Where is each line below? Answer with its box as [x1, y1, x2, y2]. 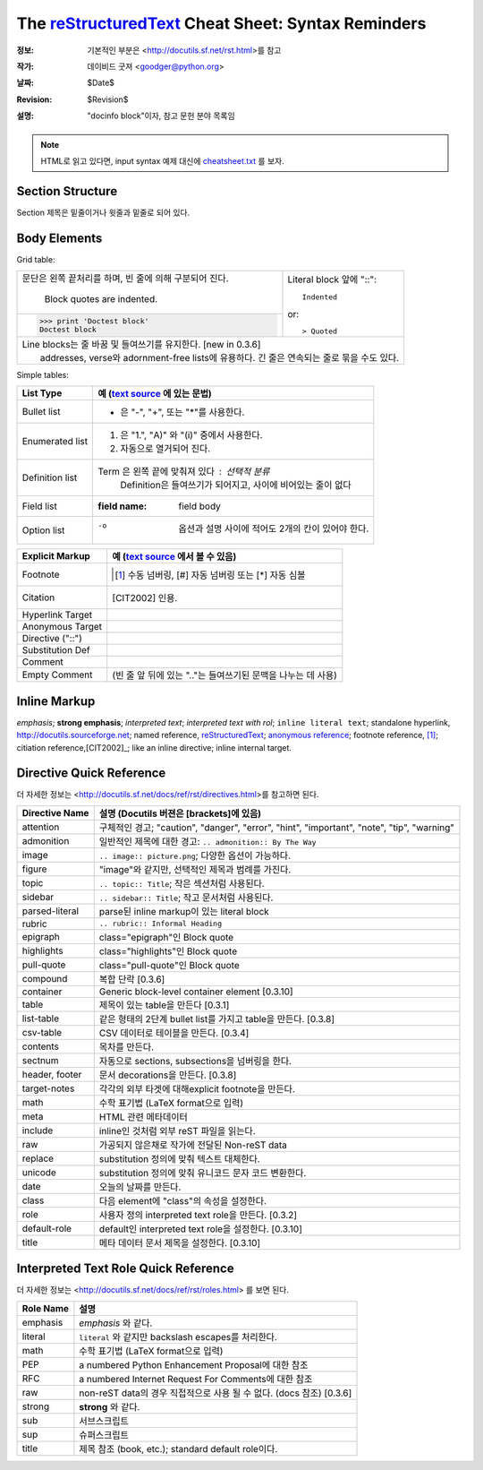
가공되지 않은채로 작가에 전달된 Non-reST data [98, 1139, 288, 1151]
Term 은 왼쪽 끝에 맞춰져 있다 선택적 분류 [97, 466, 270, 478]
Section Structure [16, 184, 118, 199]
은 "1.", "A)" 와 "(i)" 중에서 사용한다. [120, 429, 263, 442]
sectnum [21, 1053, 59, 1066]
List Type [21, 387, 63, 400]
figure [21, 863, 47, 875]
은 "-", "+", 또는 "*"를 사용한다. [120, 406, 245, 418]
